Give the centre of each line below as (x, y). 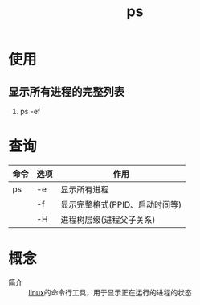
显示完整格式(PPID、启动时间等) (121, 204)
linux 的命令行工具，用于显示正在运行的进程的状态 (110, 292)
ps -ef (30, 111)
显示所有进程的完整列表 (66, 91)
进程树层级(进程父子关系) (108, 220)
